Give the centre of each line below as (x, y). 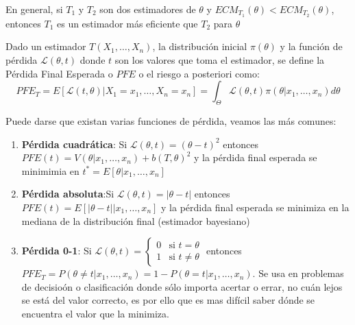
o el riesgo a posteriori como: (199, 73)
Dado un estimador (46, 46)
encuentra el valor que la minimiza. (95, 313)
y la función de (311, 46)
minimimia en (50, 170)
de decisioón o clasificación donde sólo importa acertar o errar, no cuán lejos (182, 286)
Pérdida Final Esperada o (59, 73)
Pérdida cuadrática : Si (74, 144)
